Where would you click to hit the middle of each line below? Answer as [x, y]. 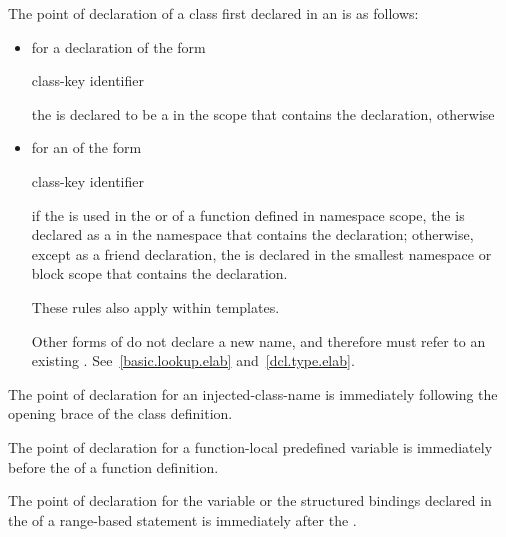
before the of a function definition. [113, 466]
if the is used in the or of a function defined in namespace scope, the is [248, 214]
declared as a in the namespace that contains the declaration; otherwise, [252, 234]
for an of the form [86, 147]
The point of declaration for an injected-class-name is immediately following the [253, 393]
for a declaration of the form [118, 46]
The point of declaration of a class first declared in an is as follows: [213, 13]
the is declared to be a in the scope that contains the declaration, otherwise [263, 113]
